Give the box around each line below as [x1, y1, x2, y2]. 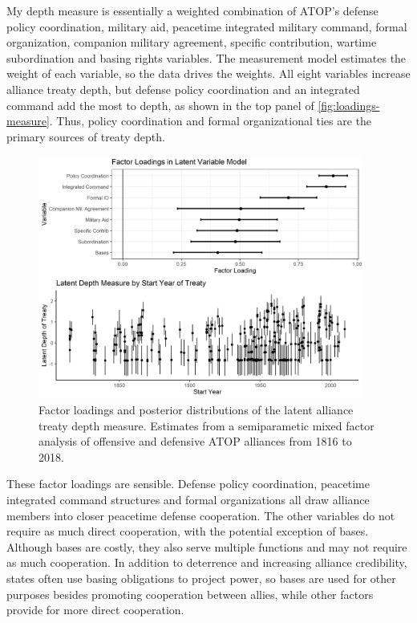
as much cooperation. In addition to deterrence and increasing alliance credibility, [6, 554, 407, 571]
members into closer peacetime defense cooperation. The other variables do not [6, 507, 395, 523]
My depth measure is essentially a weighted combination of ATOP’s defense [6, 2, 379, 18]
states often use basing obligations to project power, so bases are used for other [6, 569, 396, 586]
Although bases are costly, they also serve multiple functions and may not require [6, 538, 407, 555]
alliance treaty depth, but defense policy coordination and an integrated [6, 80, 360, 97]
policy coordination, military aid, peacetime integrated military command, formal [6, 18, 407, 35]
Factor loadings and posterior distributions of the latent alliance [38, 401, 354, 418]
